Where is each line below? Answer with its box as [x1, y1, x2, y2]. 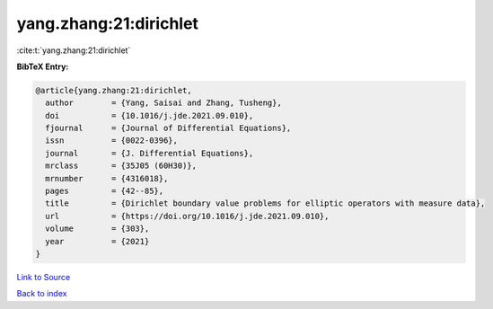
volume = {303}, [45, 224, 150, 234]
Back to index [16, 288, 67, 299]
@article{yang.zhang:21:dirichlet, [35, 85, 192, 95]
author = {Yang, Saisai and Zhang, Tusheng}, [45, 98, 282, 108]
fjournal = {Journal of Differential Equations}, [45, 123, 292, 134]
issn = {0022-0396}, [45, 136, 179, 146]
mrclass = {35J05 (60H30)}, [45, 161, 198, 171]
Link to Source [16, 271, 71, 282]
